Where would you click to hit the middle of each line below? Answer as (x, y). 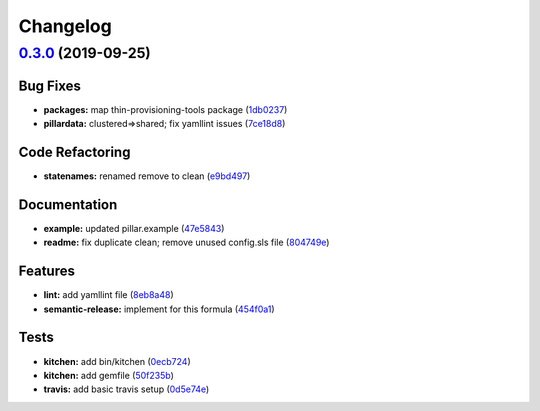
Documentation (68, 204)
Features (46, 271)
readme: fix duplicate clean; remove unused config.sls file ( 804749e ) (186, 242)
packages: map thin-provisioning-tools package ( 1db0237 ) (165, 109)
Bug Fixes (50, 85)
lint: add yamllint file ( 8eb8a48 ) (108, 295)
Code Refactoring (74, 151)
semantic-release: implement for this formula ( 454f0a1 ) (159, 309)
